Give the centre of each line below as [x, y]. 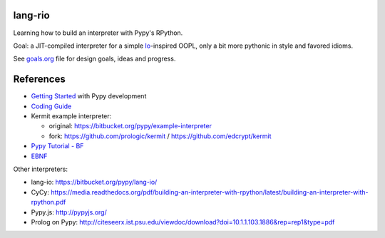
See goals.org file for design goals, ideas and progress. [94, 59]
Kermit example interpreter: [71, 116]
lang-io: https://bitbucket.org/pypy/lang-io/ [94, 182]
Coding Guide [51, 106]
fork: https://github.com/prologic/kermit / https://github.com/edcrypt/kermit [160, 136]
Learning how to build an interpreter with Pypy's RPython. [98, 33]
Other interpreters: [40, 169]
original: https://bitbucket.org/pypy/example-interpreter [130, 126]
